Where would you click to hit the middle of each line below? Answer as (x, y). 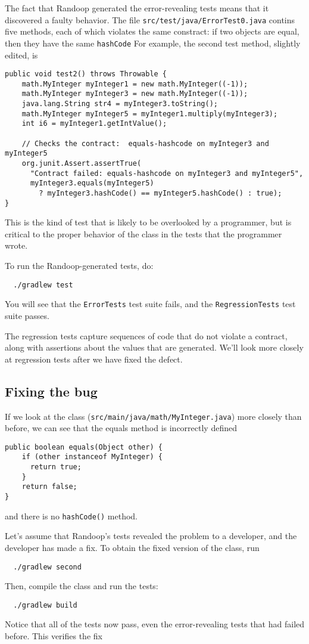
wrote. (16, 245)
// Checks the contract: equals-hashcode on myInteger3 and (145, 143)
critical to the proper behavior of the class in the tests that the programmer (143, 233)
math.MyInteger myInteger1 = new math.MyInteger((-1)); (135, 84)
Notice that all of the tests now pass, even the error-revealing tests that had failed (155, 624)
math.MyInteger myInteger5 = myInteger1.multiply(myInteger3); (150, 114)
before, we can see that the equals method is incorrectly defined (121, 428)
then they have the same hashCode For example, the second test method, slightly (153, 43)
